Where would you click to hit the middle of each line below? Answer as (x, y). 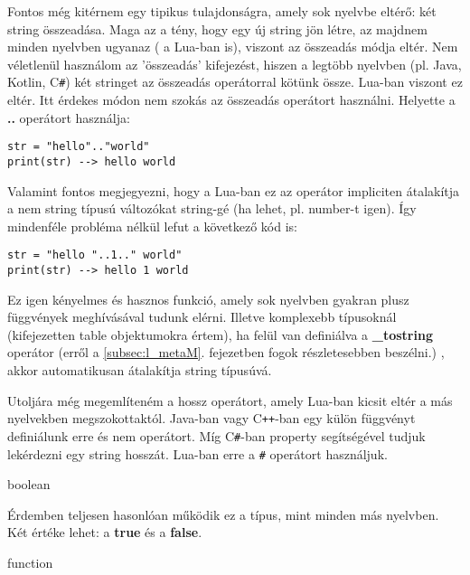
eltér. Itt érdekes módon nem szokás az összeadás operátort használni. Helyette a (231, 100)
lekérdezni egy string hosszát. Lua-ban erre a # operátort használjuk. (197, 453)
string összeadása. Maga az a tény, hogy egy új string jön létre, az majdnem (217, 28)
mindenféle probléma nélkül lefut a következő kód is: (152, 226)
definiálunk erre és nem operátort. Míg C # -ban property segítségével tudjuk (216, 435)
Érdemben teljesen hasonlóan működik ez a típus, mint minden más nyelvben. (223, 514)
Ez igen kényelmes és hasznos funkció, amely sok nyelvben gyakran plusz (208, 299)
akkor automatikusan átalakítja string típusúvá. (140, 370)
